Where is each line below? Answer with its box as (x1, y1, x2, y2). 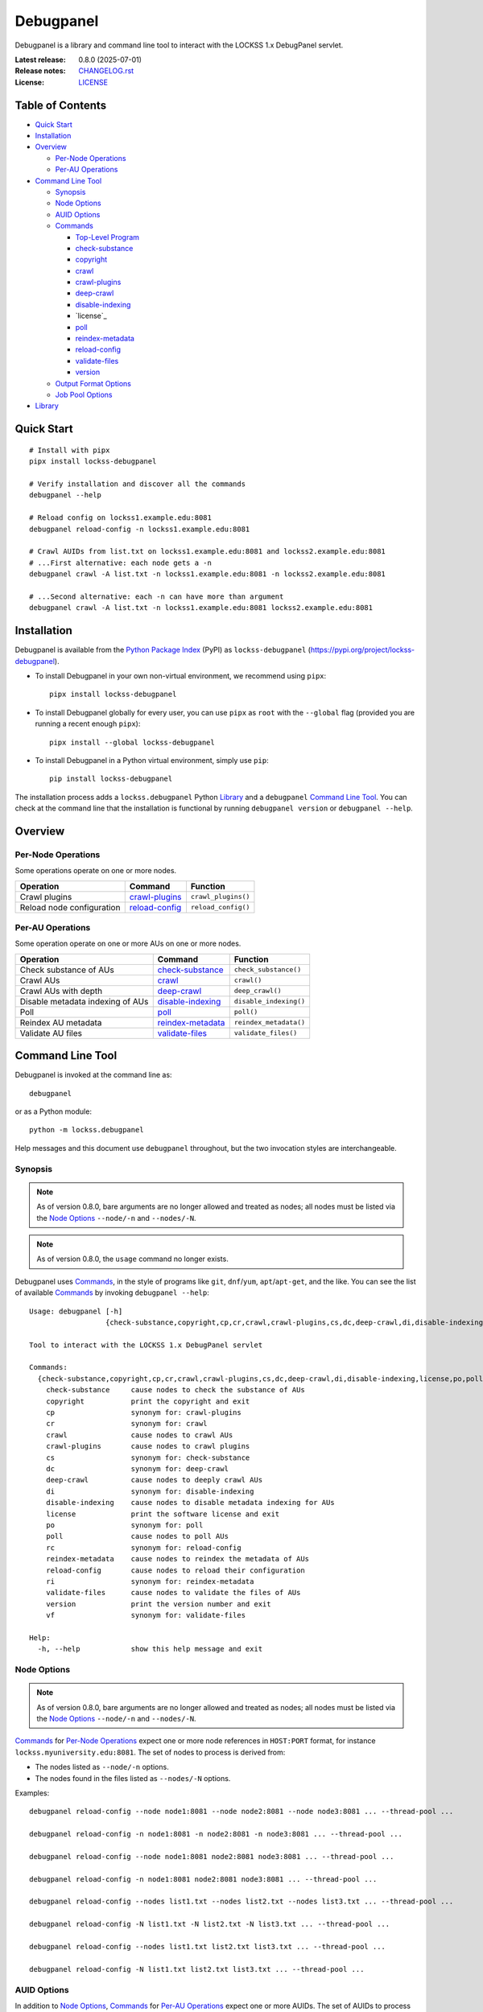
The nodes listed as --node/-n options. (35, 1763, 169, 1772)
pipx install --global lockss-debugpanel (49, 737, 215, 747)
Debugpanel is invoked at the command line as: (14, 1070, 172, 1080)
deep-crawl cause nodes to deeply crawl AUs (45, 1475, 263, 1485)
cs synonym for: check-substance (45, 1453, 250, 1462)
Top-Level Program (75, 232, 140, 241)
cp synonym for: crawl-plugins (45, 1408, 242, 1417)
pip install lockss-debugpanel (49, 774, 173, 784)
